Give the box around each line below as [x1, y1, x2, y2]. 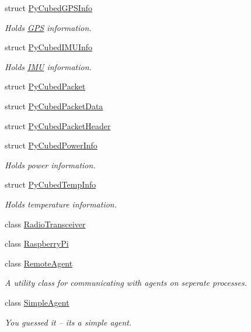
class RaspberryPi [5, 237, 69, 250]
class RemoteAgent [5, 257, 73, 269]
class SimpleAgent [5, 296, 69, 308]
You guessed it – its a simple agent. [5, 316, 132, 328]
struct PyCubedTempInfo [5, 178, 96, 191]
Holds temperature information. [5, 198, 117, 210]
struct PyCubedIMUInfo [5, 41, 93, 53]
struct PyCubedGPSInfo [5, 2, 92, 13]
